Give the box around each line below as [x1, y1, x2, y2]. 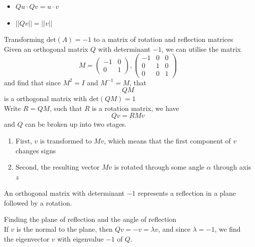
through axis [213, 162, 252, 172]
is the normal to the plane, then [16, 224, 113, 234]
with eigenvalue [57, 233, 104, 244]
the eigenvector [4, 233, 50, 244]
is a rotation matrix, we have [92, 103, 179, 113]
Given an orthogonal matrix [4, 43, 88, 54]
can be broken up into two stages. [25, 119, 127, 129]
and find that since [4, 77, 61, 87]
